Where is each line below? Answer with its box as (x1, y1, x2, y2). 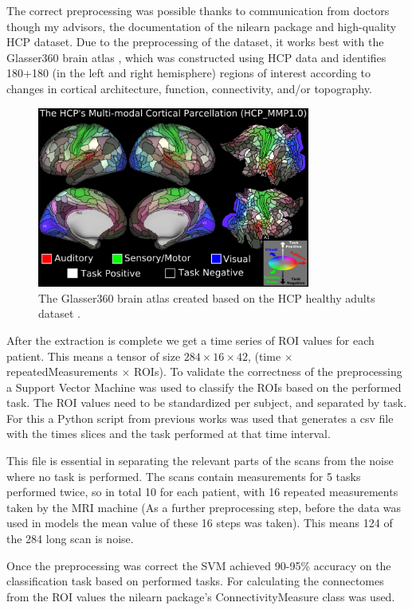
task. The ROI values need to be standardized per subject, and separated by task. (6, 394, 407, 411)
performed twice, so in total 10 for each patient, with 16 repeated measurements (6, 483, 398, 500)
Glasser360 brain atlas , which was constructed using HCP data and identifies (6, 49, 386, 65)
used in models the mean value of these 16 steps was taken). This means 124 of (6, 514, 393, 531)
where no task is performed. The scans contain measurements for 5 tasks (6, 467, 361, 484)
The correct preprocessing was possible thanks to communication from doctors (6, 2, 390, 18)
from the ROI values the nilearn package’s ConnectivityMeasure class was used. (6, 588, 395, 604)
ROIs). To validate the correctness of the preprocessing (134, 363, 402, 380)
